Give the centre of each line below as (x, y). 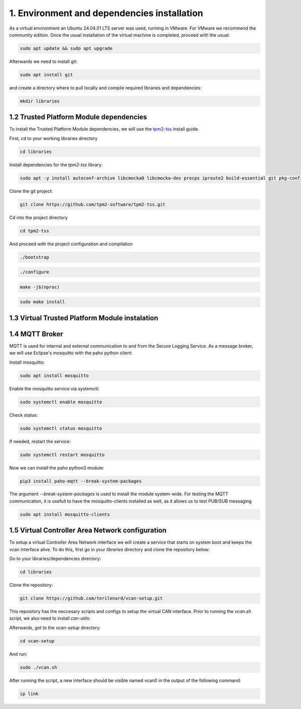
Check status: (24, 415)
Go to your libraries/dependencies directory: (55, 559)
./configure (35, 272)
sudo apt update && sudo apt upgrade (66, 48)
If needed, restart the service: (40, 441)
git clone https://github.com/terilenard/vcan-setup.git (91, 598)
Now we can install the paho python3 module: (57, 468)
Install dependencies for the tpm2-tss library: (56, 165)
